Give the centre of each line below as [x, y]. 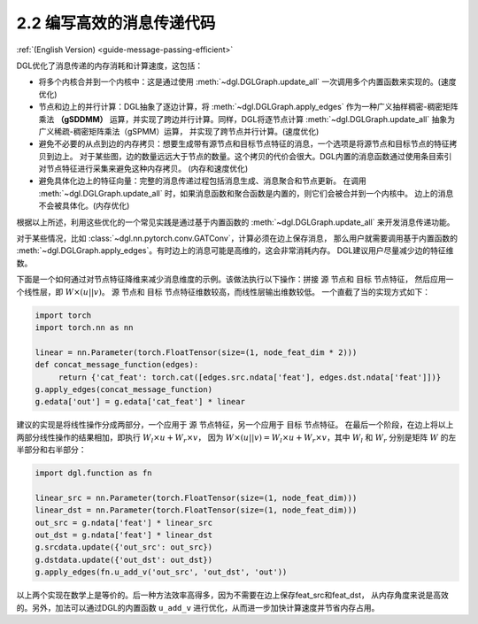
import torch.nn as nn [84, 327]
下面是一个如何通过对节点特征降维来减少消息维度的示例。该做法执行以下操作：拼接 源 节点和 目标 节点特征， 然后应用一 [235, 280]
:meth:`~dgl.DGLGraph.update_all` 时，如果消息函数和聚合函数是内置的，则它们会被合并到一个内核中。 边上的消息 [246, 193]
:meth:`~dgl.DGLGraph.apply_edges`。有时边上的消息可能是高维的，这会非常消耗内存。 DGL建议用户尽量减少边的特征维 [235, 250]
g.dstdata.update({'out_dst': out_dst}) [123, 559]
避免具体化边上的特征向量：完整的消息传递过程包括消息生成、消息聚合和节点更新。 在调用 [202, 181]
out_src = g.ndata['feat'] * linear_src [123, 523]
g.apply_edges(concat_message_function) [123, 389]
